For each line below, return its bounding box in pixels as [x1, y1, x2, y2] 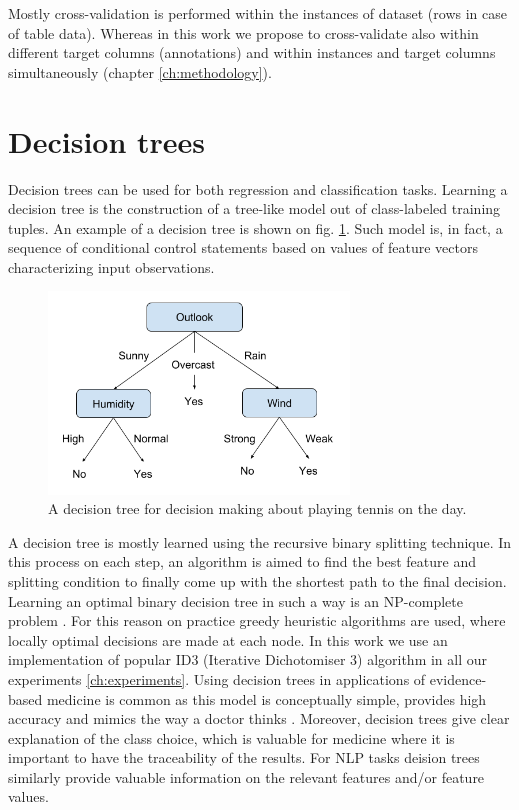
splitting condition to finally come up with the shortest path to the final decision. [8, 570, 507, 591]
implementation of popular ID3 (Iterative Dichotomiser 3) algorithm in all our [8, 649, 488, 670]
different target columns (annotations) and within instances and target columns [8, 42, 496, 63]
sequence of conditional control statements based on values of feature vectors [8, 237, 478, 258]
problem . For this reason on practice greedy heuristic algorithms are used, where [8, 610, 506, 631]
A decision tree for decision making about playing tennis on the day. [48, 498, 467, 519]
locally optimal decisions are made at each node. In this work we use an [8, 629, 448, 650]
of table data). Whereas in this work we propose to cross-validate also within [8, 22, 479, 43]
